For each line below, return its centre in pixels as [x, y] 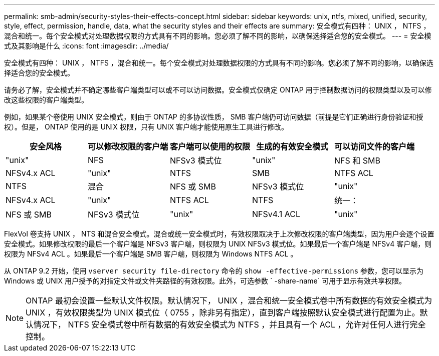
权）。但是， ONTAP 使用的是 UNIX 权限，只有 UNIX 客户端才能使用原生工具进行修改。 [146, 127]
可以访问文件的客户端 [375, 146]
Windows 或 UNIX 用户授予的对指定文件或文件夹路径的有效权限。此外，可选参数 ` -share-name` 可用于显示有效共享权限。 [205, 281]
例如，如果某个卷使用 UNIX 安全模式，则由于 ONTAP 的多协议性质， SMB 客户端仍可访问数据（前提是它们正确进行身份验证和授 [214, 117]
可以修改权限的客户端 [128, 146]
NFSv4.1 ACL [276, 214]
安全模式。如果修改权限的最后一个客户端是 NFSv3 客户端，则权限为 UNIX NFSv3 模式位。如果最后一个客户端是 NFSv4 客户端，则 [218, 244]
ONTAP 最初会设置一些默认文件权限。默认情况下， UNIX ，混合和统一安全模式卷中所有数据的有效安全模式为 [229, 300]
